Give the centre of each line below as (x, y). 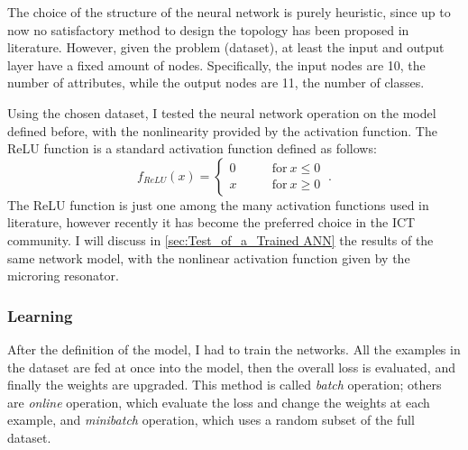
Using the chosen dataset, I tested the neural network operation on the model (222, 112)
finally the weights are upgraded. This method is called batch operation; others (225, 385)
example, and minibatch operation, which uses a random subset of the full (211, 420)
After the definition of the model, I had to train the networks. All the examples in (234, 349)
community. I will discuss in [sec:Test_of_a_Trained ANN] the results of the (220, 239)
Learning (40, 315)
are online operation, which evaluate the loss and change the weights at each (219, 402)
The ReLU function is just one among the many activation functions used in (218, 204)
